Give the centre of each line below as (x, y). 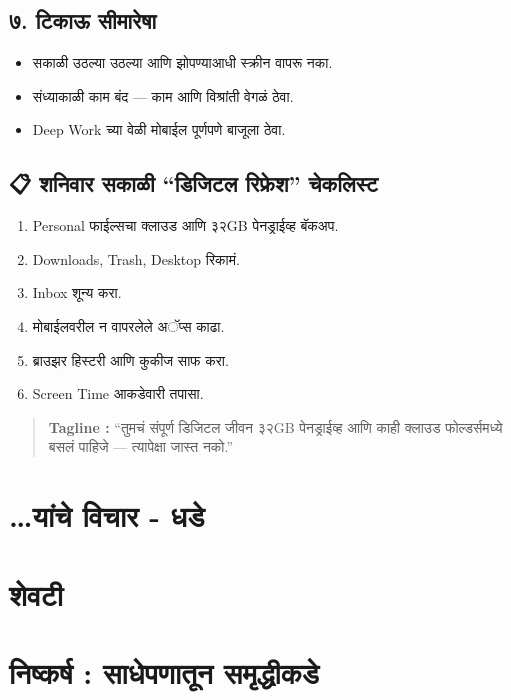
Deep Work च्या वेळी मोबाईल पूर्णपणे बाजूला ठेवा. (159, 129)
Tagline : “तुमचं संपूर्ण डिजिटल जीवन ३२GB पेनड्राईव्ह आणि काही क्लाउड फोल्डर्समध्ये (275, 426)
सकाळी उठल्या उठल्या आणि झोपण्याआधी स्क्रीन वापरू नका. (182, 62)
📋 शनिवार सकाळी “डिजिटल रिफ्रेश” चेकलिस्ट (193, 183)
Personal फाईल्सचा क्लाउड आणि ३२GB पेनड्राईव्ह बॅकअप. (185, 225)
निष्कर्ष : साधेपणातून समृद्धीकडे (164, 671)
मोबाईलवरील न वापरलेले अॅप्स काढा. (128, 325)
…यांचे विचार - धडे (107, 515)
